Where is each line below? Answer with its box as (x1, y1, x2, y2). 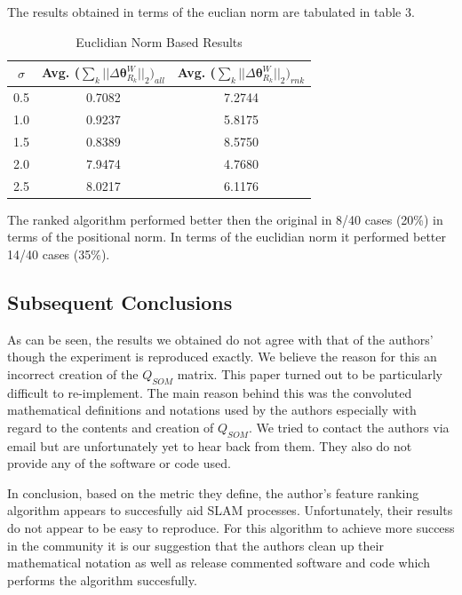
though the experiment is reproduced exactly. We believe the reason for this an (7, 347, 437, 366)
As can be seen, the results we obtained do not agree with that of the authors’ (7, 329, 434, 348)
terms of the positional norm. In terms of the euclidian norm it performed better (7, 227, 447, 246)
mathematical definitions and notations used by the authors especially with (7, 401, 417, 419)
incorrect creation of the (7, 364, 139, 383)
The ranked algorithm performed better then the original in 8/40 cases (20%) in (7, 210, 443, 228)
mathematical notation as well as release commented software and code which (7, 553, 430, 572)
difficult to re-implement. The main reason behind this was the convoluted (7, 383, 412, 401)
